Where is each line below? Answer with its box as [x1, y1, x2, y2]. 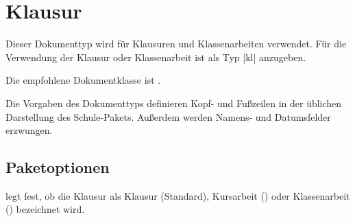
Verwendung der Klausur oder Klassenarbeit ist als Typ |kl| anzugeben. [5, 49, 306, 64]
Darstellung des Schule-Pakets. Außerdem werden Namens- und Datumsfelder [5, 109, 331, 124]
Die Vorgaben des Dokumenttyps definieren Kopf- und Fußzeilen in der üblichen [5, 95, 342, 110]
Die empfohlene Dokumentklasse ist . [5, 73, 161, 87]
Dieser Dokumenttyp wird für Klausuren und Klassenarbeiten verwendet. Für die [5, 36, 347, 51]
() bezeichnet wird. [5, 202, 85, 216]
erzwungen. [5, 123, 53, 137]
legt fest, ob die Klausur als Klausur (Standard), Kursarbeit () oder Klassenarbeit [5, 188, 350, 202]
